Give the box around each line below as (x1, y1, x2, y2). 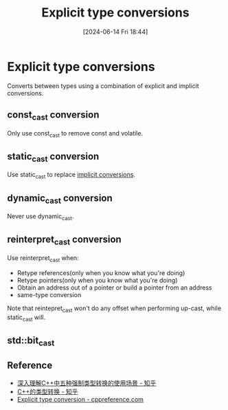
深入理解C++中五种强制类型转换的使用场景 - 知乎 (16, 378, 157, 387)
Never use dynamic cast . (7, 212, 74, 222)
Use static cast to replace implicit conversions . (7, 171, 136, 180)
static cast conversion (7, 150, 100, 164)
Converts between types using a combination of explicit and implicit (7, 81, 199, 90)
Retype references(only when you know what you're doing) (16, 268, 185, 277)
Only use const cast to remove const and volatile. (7, 129, 143, 139)
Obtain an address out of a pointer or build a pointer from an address (16, 283, 212, 292)
